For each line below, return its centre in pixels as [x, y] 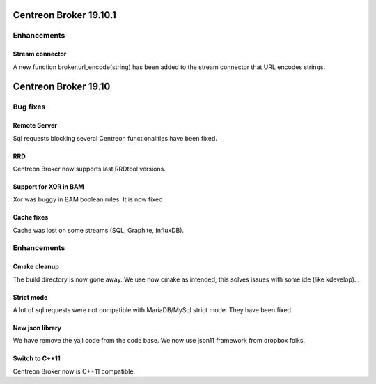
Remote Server [35, 125]
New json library [37, 328]
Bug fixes [29, 107]
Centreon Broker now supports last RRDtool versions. [89, 169]
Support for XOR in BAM [48, 186]
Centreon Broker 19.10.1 [64, 15]
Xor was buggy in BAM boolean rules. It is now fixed [88, 199]
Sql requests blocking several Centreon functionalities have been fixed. [115, 138]
